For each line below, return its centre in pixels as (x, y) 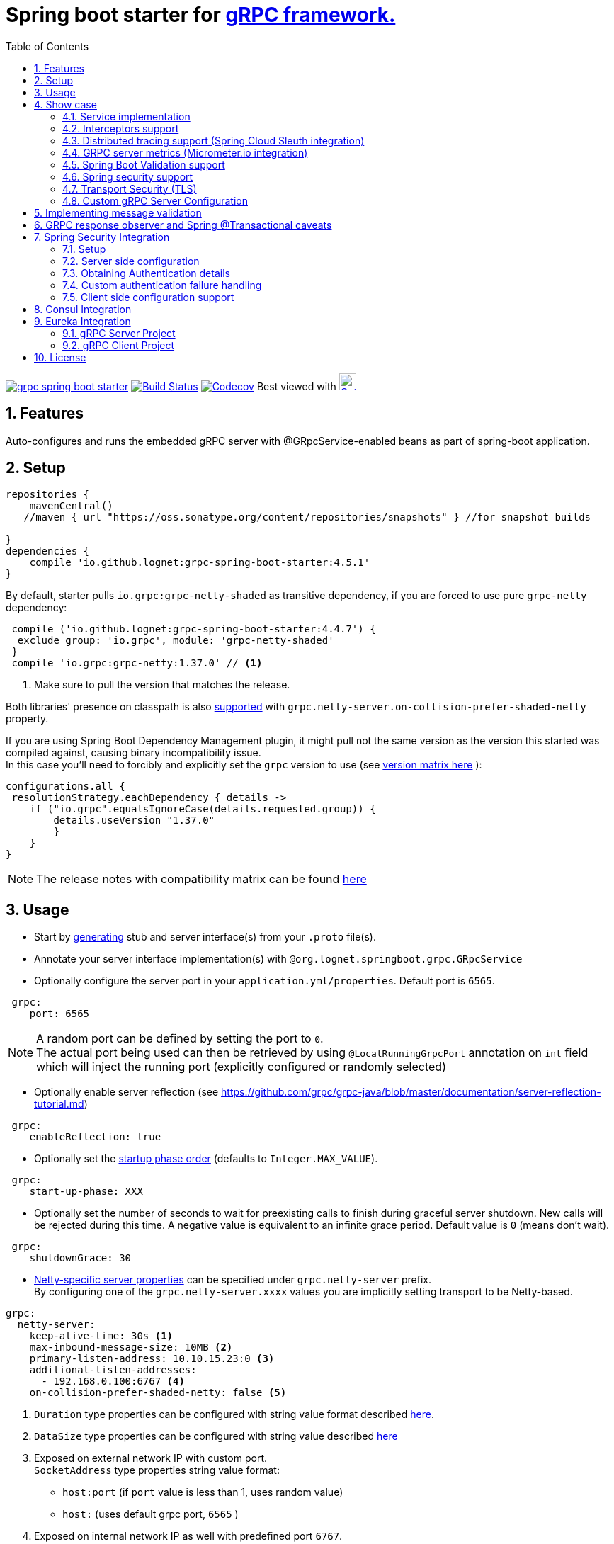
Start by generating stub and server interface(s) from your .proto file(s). (205, 937)
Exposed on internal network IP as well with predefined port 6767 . (188, 1536)
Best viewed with (296, 386)
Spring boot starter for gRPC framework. (201, 15)
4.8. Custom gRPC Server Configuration (155, 200)
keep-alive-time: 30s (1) (101, 1336)
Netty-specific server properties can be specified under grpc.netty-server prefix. (233, 1280)
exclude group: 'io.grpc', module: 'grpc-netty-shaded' (176, 641)
